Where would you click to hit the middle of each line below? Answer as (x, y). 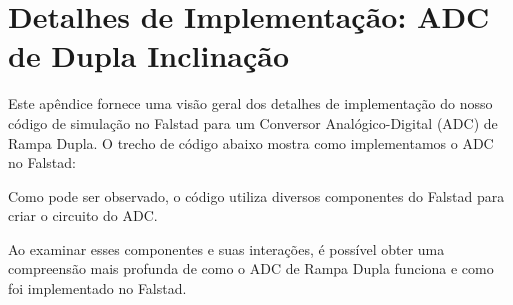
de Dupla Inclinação (149, 55)
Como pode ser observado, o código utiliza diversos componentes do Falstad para (256, 195)
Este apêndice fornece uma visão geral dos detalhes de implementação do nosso (250, 103)
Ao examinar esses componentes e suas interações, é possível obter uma (226, 248)
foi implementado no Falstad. (97, 288)
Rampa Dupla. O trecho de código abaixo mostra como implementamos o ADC (251, 142)
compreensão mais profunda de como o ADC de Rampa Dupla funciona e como (251, 268)
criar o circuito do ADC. (83, 215)
